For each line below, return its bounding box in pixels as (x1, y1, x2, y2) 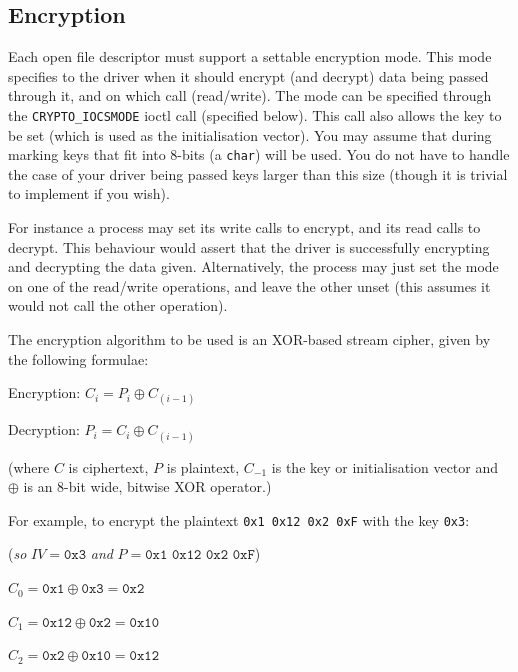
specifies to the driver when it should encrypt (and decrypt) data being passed (8, 65, 489, 86)
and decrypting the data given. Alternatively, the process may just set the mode (8, 256, 499, 277)
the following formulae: (8, 348, 149, 369)
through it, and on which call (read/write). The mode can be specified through (8, 85, 492, 106)
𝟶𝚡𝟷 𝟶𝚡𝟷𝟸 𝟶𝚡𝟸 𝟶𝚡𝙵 (145, 548, 255, 563)
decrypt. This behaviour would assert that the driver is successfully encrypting (8, 236, 490, 257)
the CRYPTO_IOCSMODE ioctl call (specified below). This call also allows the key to (8, 104, 502, 125)
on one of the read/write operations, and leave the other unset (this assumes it (8, 275, 491, 296)
